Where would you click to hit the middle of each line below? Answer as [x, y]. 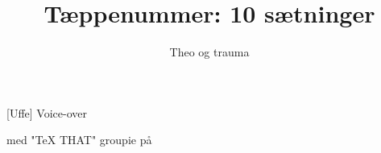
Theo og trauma [209, 52]
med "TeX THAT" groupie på [79, 140]
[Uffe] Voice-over [47, 112]
